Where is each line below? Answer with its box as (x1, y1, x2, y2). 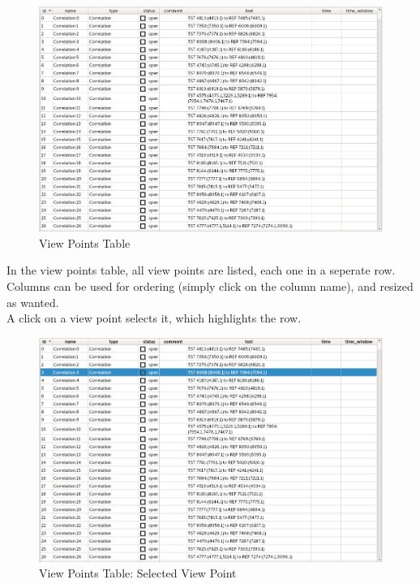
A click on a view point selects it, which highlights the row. (6, 309, 302, 327)
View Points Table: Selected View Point (39, 565, 237, 582)
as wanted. (6, 293, 59, 310)
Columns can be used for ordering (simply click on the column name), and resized (6, 278, 414, 295)
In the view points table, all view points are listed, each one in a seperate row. (6, 262, 396, 279)
